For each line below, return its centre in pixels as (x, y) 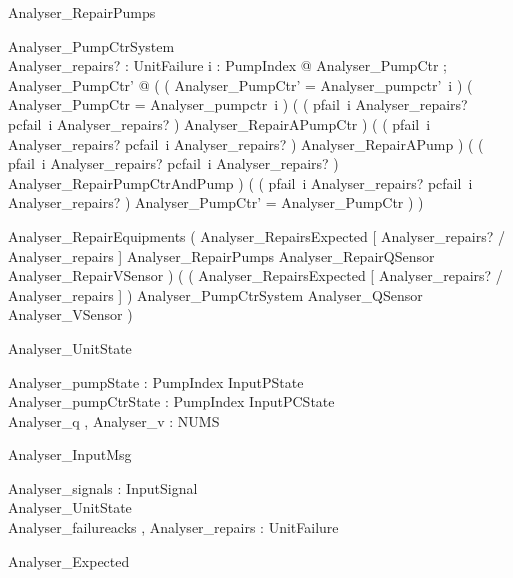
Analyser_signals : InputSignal (103, 487)
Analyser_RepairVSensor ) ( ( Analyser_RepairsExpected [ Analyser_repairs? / (255, 275)
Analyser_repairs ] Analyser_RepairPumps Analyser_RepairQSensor (221, 255)
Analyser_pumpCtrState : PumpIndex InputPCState (171, 401)
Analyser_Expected (69, 560)
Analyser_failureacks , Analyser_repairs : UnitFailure (173, 527)
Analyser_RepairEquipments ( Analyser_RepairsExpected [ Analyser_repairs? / (256, 235)
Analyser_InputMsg (70, 454)
